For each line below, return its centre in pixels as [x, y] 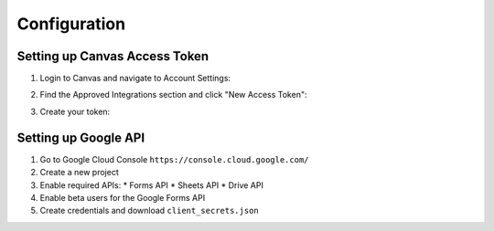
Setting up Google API [81, 137]
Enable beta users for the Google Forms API [123, 197]
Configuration [71, 24]
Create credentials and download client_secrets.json [150, 211]
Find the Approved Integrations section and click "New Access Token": [173, 95]
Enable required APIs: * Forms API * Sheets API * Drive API [152, 185]
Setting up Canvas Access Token [113, 56]
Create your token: [75, 111]
